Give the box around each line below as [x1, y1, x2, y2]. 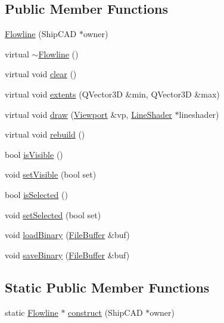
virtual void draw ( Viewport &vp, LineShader [5, 108, 172, 120]
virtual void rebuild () [5, 128, 85, 141]
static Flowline [5, 306, 58, 318]
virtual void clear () [5, 68, 77, 80]
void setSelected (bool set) [5, 208, 101, 221]
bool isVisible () [5, 148, 63, 160]
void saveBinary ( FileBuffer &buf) [5, 248, 130, 261]
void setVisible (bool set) [5, 168, 97, 181]
